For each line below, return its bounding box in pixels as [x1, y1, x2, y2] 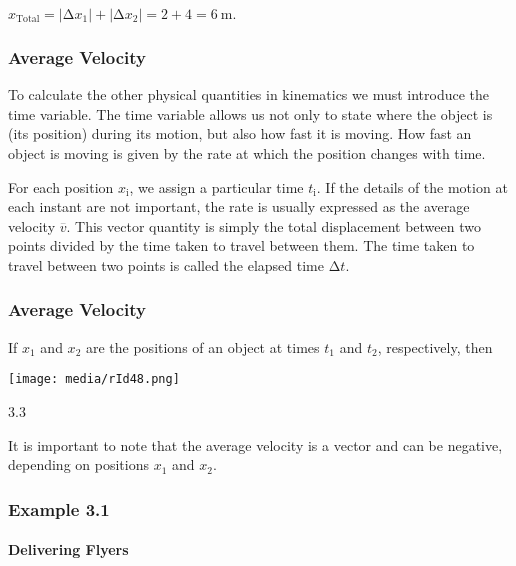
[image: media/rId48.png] [8, 372, 180, 387]
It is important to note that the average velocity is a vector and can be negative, [8, 434, 503, 455]
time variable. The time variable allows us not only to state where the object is [8, 103, 493, 124]
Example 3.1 [8, 496, 110, 521]
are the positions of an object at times [85, 336, 320, 357]
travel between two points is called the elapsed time [8, 254, 324, 275]
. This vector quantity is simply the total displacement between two [66, 215, 481, 236]
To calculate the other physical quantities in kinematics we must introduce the [8, 84, 490, 105]
